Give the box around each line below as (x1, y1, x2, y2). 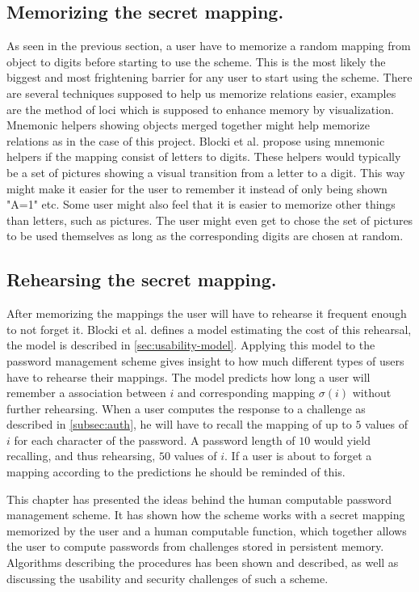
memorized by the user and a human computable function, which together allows (6, 522, 407, 539)
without (352, 384, 392, 401)
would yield (313, 431, 371, 448)
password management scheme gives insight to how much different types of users (6, 352, 404, 369)
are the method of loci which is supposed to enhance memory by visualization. (6, 100, 394, 117)
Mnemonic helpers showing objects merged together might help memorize (6, 116, 370, 133)
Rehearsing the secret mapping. (6, 267, 277, 292)
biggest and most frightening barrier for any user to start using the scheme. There (6, 69, 413, 86)
